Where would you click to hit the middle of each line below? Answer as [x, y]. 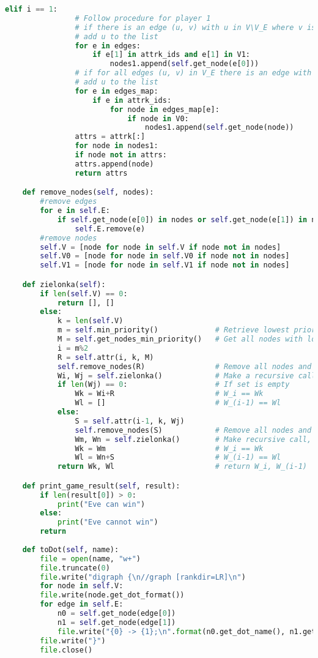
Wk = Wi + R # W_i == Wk [169, 394]
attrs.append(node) [114, 164]
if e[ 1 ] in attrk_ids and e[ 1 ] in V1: [172, 55]
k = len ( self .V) [90, 321]
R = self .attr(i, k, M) [105, 357]
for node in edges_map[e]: [165, 109]
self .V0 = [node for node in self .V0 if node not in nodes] [165, 256]
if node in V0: [158, 118]
